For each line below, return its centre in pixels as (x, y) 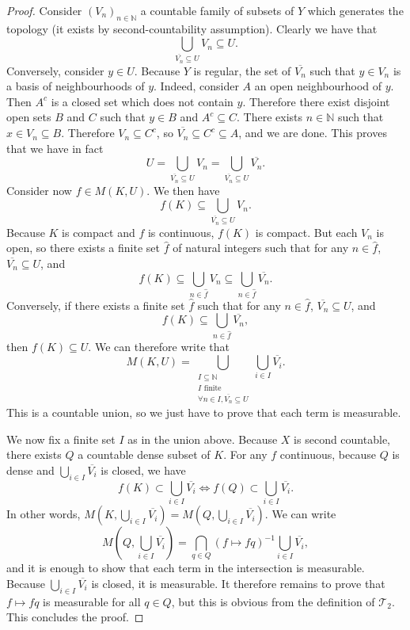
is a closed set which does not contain (142, 101)
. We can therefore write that (159, 347)
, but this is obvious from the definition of (273, 601)
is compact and (99, 232)
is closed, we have (143, 470)
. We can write (300, 514)
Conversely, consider (55, 70)
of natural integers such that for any (261, 248)
